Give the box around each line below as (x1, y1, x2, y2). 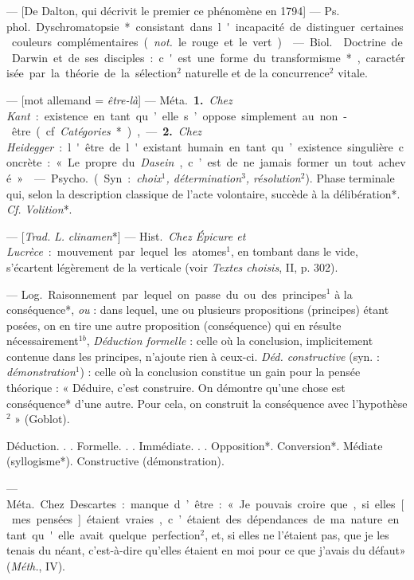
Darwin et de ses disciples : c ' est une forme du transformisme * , (11, 49, 361, 65)
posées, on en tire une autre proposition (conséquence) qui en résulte (6, 316, 342, 333)
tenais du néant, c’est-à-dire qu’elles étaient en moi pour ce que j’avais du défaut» (6, 542, 406, 558)
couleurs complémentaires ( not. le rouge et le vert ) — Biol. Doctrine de (11, 33, 403, 50)
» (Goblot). (14, 410, 70, 427)
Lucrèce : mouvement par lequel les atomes (6, 243, 227, 260)
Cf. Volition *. (6, 201, 72, 217)
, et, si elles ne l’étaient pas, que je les (205, 526, 389, 543)
